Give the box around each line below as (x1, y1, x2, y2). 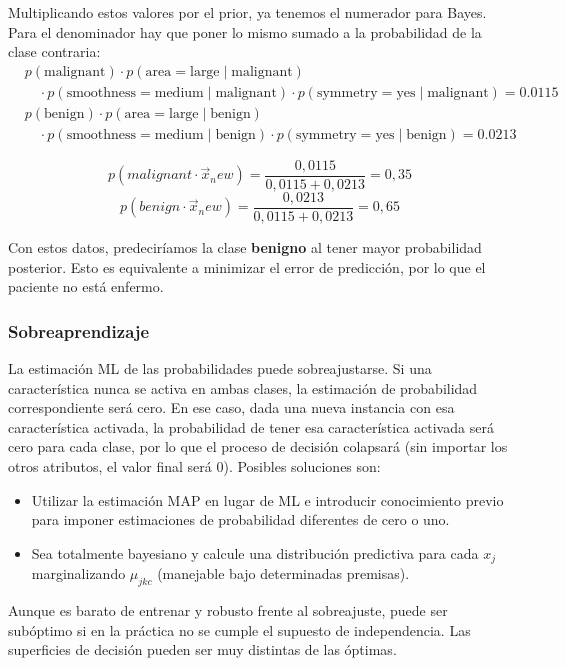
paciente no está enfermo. (8, 276, 164, 297)
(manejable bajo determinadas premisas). (157, 563, 410, 584)
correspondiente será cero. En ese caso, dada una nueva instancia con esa (8, 397, 455, 418)
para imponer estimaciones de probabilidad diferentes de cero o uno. (31, 509, 450, 530)
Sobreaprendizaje (8, 318, 150, 343)
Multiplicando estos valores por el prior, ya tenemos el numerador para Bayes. (8, 2, 487, 22)
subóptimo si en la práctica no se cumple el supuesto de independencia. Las (8, 619, 471, 640)
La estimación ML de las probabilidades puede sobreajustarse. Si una (8, 358, 432, 379)
